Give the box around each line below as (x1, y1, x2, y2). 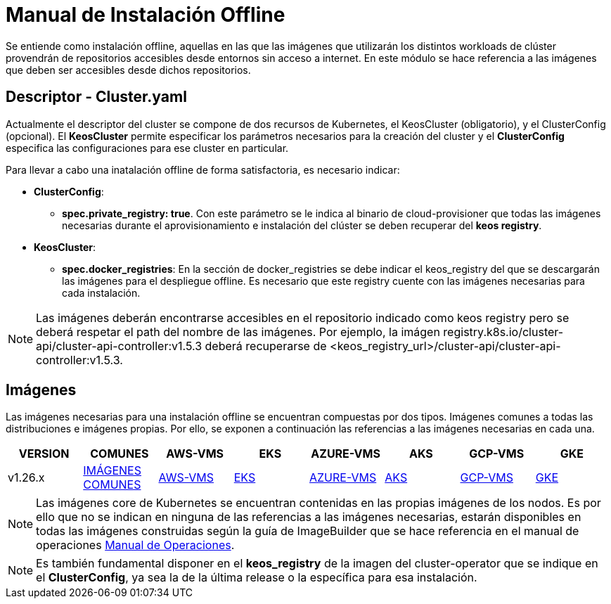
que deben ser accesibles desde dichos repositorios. (6, 63, 251, 76)
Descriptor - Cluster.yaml (6, 88, 187, 106)
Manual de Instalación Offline (6, 3, 285, 27)
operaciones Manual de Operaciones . (36, 538, 235, 553)
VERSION (18, 446, 70, 461)
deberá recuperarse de (205, 338, 327, 353)
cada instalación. (62, 286, 141, 299)
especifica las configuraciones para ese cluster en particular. (6, 141, 289, 154)
